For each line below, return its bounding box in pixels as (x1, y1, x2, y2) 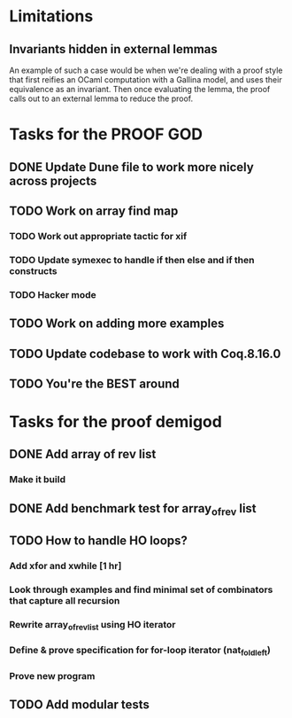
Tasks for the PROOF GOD (9, 124, 204, 144)
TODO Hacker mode (9, 288, 97, 300)
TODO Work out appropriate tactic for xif (9, 230, 188, 242)
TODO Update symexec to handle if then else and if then (9, 254, 255, 266)
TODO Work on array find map (9, 203, 179, 218)
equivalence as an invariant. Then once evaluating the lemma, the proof (9, 84, 271, 94)
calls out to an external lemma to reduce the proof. (9, 93, 194, 104)
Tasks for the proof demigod (9, 412, 223, 432)
